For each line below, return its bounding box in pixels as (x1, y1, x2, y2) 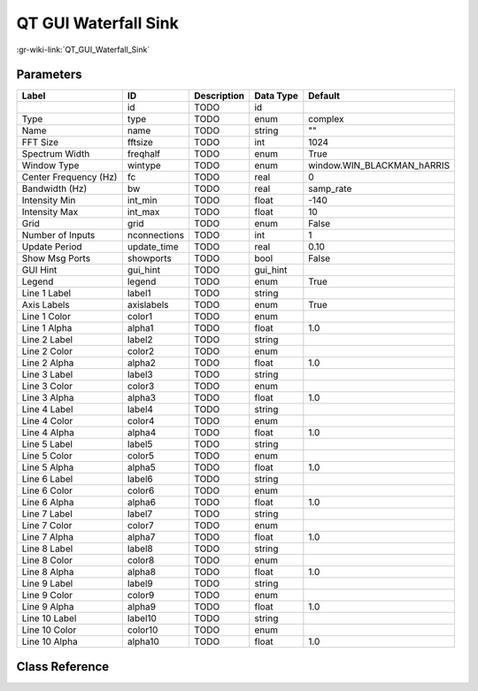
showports (127, 252, 172, 265)
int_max (127, 206, 160, 219)
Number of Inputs (21, 229, 96, 242)
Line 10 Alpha (21, 635, 79, 648)
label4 (127, 403, 154, 416)
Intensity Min (21, 195, 76, 207)
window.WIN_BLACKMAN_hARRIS (308, 159, 451, 172)
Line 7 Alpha (21, 531, 74, 543)
